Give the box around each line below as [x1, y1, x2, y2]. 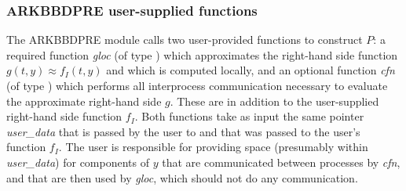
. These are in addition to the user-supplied [170, 92, 379, 109]
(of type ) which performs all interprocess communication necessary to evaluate [6, 77, 388, 93]
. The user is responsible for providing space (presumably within [58, 139, 368, 155]
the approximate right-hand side [6, 92, 162, 109]
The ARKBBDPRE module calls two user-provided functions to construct [6, 31, 363, 48]
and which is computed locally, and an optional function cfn [106, 62, 395, 78]
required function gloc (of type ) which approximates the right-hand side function [6, 46, 398, 63]
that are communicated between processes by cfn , [162, 153, 401, 170]
